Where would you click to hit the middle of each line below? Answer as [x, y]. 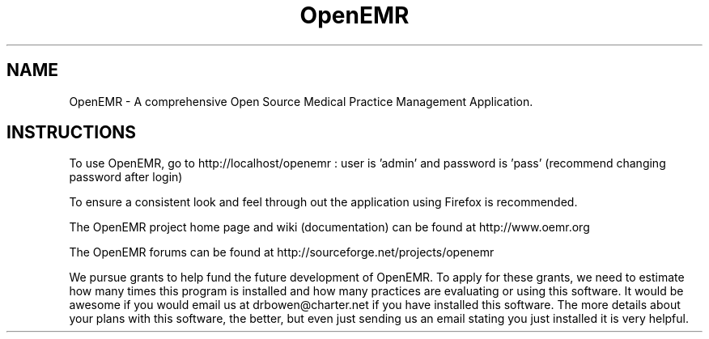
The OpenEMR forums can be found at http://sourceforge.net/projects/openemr [282, 252]
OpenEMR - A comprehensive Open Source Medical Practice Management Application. [301, 101]
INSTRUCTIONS [72, 133]
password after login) [126, 177]
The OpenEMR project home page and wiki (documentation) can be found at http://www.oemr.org [329, 227]
